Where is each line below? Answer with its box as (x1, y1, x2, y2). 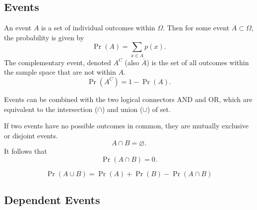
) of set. (147, 104, 171, 114)
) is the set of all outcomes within (146, 57, 249, 67)
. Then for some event (163, 22, 230, 33)
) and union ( (102, 104, 143, 114)
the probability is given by (4, 32, 84, 42)
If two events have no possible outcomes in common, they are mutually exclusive (4, 120, 249, 131)
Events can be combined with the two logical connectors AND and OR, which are (4, 94, 253, 104)
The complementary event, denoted (4, 57, 111, 67)
